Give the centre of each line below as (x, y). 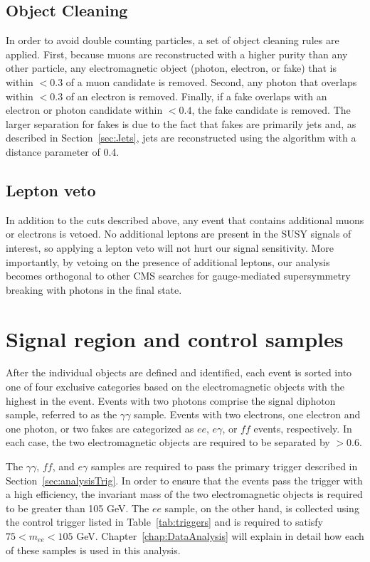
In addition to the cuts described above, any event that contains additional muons (185, 219)
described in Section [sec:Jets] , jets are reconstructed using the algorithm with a (181, 138)
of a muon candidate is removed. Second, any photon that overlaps (211, 81)
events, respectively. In (303, 428)
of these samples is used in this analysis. (93, 550)
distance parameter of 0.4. (63, 151)
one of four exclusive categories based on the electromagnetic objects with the (175, 387)
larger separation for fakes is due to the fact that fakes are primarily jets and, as (181, 123)
